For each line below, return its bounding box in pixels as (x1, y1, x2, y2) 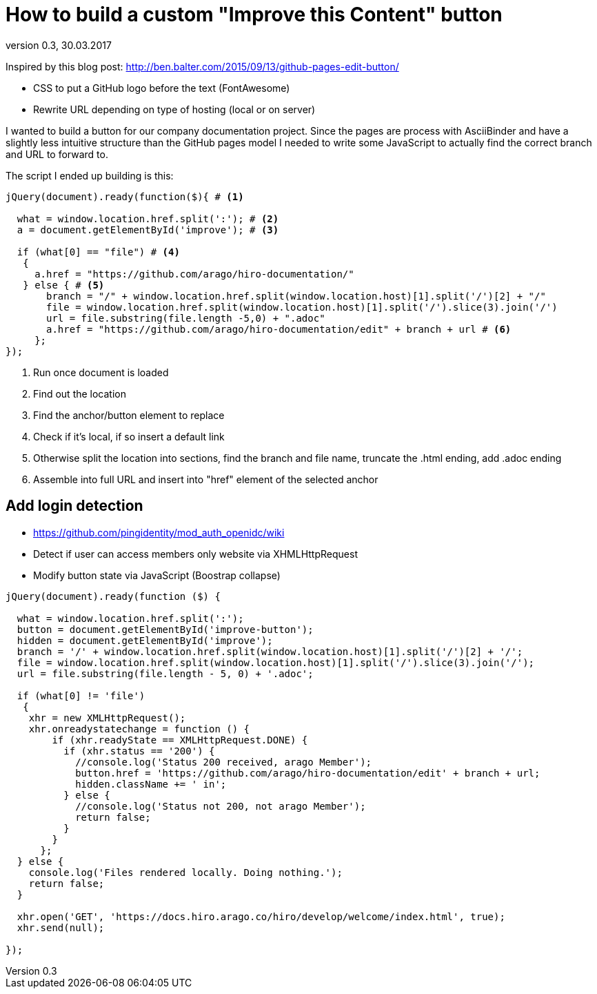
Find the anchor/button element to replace (33, 409, 225, 421)
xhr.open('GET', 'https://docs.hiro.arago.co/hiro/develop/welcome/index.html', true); (17, 910, 505, 922)
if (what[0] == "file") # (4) (17, 246, 180, 257)
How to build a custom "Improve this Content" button (6, 3, 503, 26)
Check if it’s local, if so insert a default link (33, 430, 225, 442)
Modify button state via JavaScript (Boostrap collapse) (33, 569, 281, 581)
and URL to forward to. (6, 148, 108, 160)
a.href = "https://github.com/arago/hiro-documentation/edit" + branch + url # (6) (46, 323, 512, 335)
